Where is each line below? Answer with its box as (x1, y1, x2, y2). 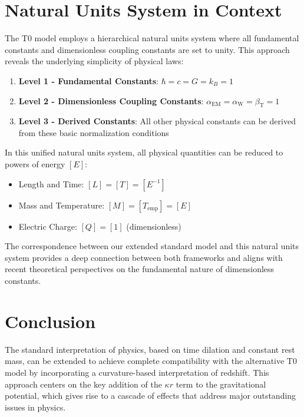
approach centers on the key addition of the (5, 378, 162, 390)
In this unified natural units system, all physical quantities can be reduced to (5, 146, 283, 158)
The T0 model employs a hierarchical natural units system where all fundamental (5, 32, 299, 44)
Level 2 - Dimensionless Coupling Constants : (18, 94, 204, 107)
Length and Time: (18, 177, 84, 190)
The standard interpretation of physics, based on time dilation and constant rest (5, 343, 295, 355)
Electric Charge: (18, 220, 77, 232)
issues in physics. (5, 401, 66, 413)
